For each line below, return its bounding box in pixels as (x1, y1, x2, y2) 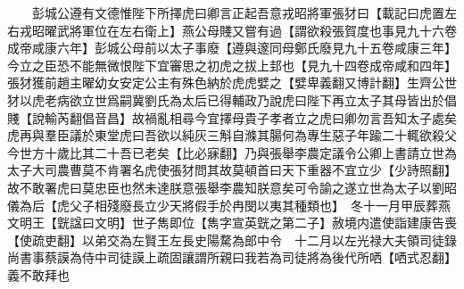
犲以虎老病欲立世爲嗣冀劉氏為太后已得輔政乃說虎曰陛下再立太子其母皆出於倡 (7, 90, 457, 109)
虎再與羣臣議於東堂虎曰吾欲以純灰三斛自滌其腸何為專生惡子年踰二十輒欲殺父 (7, 126, 457, 144)
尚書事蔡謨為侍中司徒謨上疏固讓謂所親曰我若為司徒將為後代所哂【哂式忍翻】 (7, 248, 457, 267)
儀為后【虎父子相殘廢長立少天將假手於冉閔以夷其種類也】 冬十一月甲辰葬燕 (7, 195, 451, 214)
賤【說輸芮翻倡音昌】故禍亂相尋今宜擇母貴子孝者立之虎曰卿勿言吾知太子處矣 (7, 108, 457, 127)
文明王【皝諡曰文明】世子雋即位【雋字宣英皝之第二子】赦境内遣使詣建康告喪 (7, 213, 457, 232)
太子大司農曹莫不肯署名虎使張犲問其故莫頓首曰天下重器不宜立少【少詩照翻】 (7, 161, 457, 179)
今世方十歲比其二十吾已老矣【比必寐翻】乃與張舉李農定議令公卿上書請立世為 (7, 143, 457, 161)
